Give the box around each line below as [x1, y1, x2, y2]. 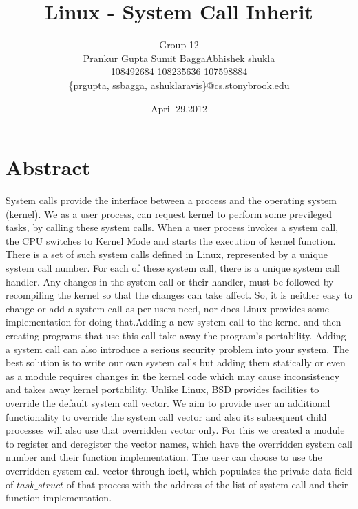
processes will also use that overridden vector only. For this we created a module [6, 423, 345, 437]
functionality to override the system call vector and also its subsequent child [6, 409, 327, 423]
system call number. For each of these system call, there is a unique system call [6, 261, 340, 275]
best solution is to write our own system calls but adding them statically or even [6, 355, 346, 370]
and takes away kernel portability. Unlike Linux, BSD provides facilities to [6, 382, 319, 397]
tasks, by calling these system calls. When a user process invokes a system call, [6, 220, 339, 234]
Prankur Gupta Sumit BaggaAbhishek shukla [83, 50, 275, 65]
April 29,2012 [150, 101, 208, 115]
